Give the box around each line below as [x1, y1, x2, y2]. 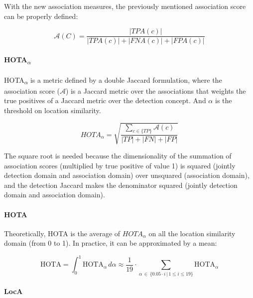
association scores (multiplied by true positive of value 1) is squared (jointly [4, 160, 236, 170]
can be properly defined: [4, 10, 78, 21]
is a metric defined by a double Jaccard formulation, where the [30, 74, 222, 85]
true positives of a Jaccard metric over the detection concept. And [4, 95, 206, 106]
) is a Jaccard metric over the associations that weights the [65, 85, 246, 96]
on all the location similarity [148, 228, 236, 238]
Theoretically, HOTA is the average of [4, 228, 121, 238]
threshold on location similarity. [4, 105, 101, 115]
